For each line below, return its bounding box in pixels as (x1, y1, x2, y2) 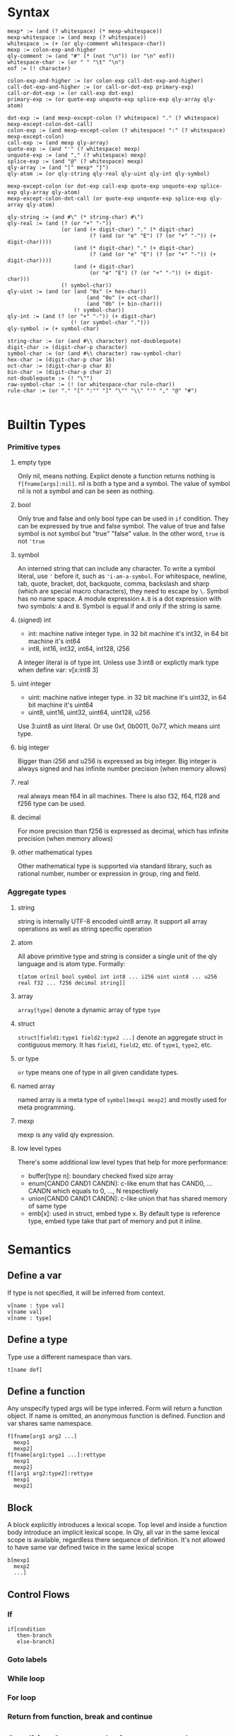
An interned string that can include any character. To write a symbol (17, 565, 216, 573)
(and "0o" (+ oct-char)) (85, 294, 160, 301)
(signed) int (17, 615, 52, 624)
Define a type (7, 1334, 69, 1346)
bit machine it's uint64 (28, 700, 93, 709)
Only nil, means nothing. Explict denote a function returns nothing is (17, 472, 216, 480)
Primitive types (7, 442, 61, 452)
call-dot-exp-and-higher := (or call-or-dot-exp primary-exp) (7, 83, 194, 91)
